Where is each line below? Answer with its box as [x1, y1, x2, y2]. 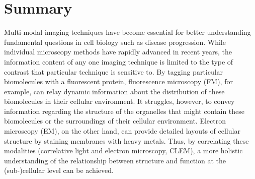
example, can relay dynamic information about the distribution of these [4, 86, 225, 96]
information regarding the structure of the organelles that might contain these [4, 105, 245, 116]
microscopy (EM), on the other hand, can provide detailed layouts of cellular [4, 126, 240, 136]
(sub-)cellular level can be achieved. [4, 165, 114, 175]
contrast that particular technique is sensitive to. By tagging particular [4, 66, 223, 77]
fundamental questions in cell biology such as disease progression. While [4, 36, 226, 47]
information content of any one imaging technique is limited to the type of [4, 56, 233, 67]
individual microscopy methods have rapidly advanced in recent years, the [4, 46, 232, 57]
